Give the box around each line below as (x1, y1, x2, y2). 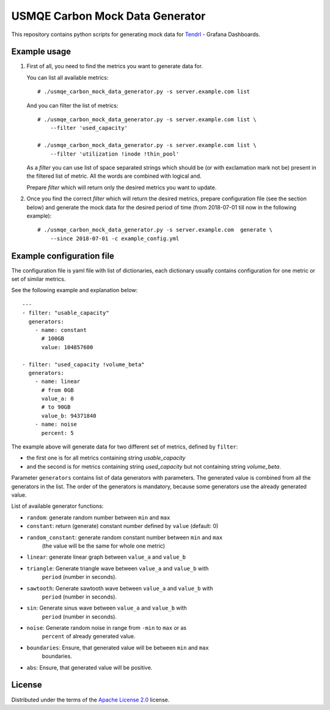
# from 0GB (41, 387, 74, 393)
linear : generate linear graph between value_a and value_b (26, 553, 186, 561)
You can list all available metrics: (26, 74, 109, 81)
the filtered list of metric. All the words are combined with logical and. (26, 172, 202, 180)
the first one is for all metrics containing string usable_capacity (26, 454, 186, 462)
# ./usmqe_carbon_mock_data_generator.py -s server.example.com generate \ (37, 227, 273, 233)
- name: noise (34, 421, 78, 428)
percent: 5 (41, 429, 74, 436)
